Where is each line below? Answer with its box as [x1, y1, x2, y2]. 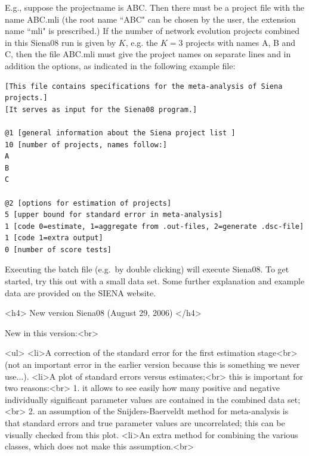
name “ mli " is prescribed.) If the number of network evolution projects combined [5, 24, 300, 37]
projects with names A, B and [186, 36, 296, 48]
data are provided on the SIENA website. [5, 286, 156, 299]
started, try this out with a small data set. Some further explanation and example [5, 275, 305, 287]
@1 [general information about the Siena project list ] [5, 128, 236, 137]
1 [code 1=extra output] [5, 234, 103, 243]
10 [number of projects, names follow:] [5, 140, 168, 149]
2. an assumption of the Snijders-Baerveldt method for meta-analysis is [28, 405, 289, 417]
